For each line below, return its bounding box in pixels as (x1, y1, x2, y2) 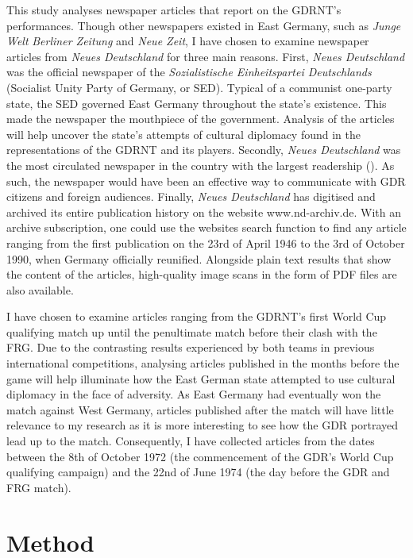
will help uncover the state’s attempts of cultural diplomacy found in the (6, 125, 361, 142)
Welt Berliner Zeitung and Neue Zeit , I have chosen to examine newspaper (6, 33, 369, 49)
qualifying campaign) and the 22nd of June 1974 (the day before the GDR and (6, 464, 390, 480)
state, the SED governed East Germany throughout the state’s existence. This (6, 94, 387, 111)
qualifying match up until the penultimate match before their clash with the (6, 323, 377, 340)
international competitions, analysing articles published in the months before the (6, 355, 399, 371)
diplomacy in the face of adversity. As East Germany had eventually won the (6, 386, 381, 402)
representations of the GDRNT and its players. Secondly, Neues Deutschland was (6, 141, 401, 158)
